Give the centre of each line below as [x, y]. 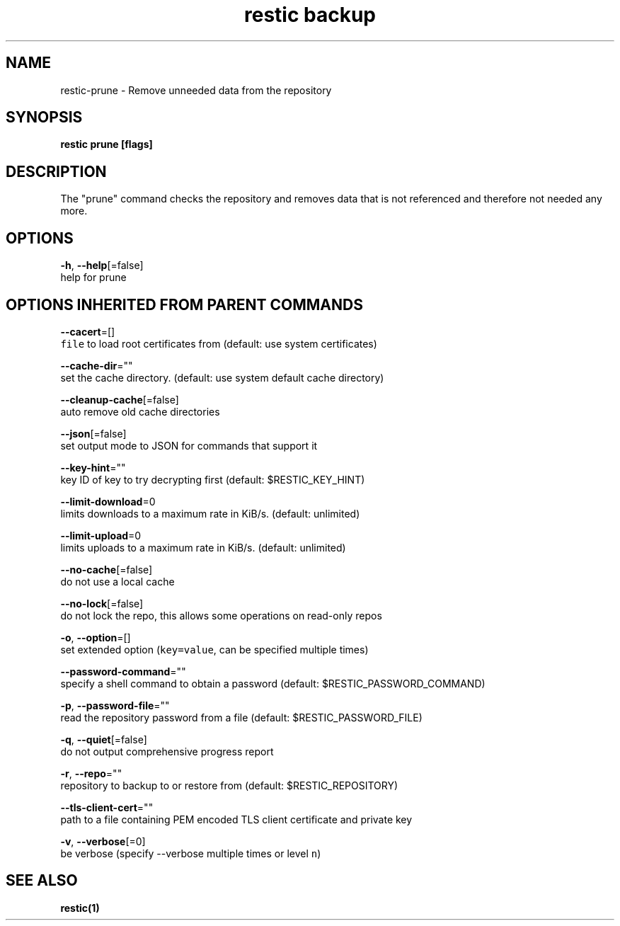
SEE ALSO [42, 881]
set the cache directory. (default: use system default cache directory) [222, 377]
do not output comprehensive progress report [167, 751]
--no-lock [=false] [102, 603]
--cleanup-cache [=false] [120, 399]
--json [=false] [93, 433]
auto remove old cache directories [140, 411]
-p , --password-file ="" [115, 705]
